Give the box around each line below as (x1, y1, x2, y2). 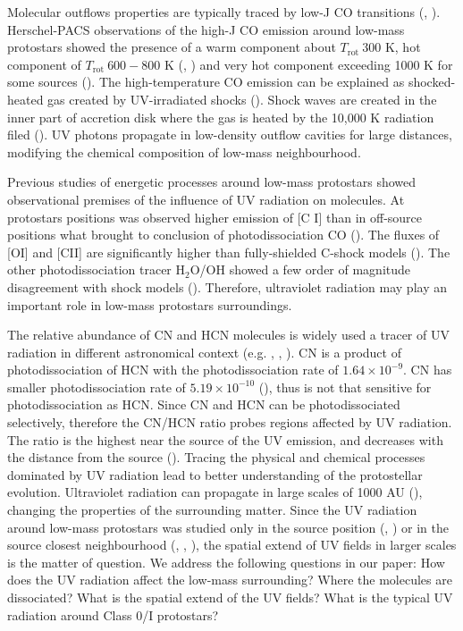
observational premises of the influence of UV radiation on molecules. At (7, 189, 405, 208)
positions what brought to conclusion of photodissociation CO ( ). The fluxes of (7, 225, 440, 244)
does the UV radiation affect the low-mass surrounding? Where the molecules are (7, 570, 452, 589)
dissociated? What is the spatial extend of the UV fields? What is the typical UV (7, 588, 453, 606)
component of (7, 55, 81, 73)
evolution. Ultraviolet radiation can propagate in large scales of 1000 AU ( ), (7, 483, 423, 501)
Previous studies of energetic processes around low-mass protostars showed (7, 172, 417, 191)
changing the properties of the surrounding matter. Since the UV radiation (7, 501, 417, 519)
